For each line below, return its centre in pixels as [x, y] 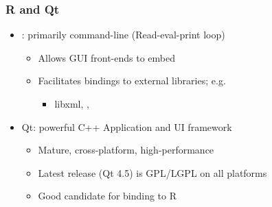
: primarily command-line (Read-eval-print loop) [123, 35]
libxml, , [72, 103]
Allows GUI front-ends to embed [106, 57]
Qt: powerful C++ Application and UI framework [127, 126]
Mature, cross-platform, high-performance [126, 150]
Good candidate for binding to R [107, 196]
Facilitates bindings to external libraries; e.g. [132, 81]
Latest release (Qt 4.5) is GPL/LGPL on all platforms [152, 172]
